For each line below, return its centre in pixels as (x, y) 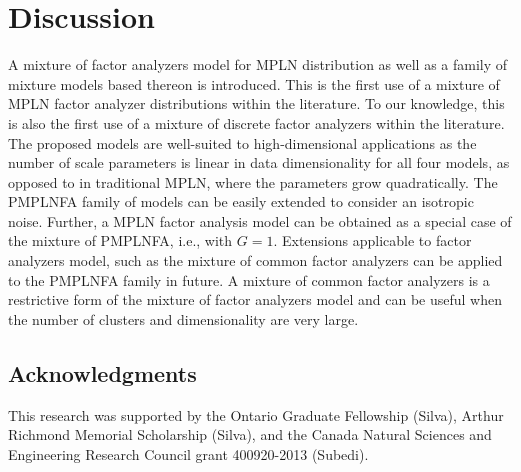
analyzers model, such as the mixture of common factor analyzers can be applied (255, 260)
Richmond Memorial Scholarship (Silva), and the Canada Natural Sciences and (250, 434)
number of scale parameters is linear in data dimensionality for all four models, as (259, 162)
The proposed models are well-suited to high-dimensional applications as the (242, 142)
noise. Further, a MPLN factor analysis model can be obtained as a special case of (260, 220)
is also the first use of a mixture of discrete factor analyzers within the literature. (256, 122)
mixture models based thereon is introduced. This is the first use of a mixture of (254, 83)
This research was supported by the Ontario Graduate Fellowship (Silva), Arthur (256, 414)
